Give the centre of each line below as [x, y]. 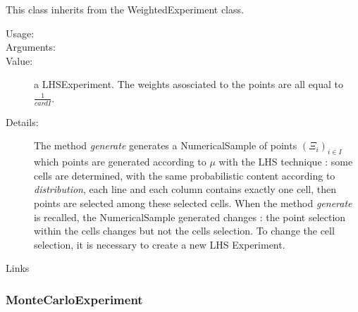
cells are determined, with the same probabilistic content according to [185, 175]
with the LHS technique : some [286, 162]
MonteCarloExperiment [74, 299]
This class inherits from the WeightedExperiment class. [125, 9]
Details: [22, 121]
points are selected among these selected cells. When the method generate [193, 202]
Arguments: [31, 47]
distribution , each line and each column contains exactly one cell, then [185, 189]
